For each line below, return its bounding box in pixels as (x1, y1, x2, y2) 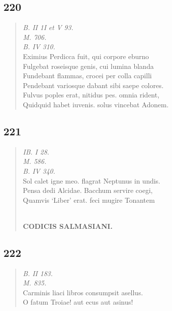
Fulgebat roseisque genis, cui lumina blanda (23, 61, 154, 71)
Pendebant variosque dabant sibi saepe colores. (23, 80, 164, 90)
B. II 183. (23, 268, 53, 278)
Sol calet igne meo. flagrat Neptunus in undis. (23, 175, 161, 186)
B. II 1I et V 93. (23, 22, 74, 32)
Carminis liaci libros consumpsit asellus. (23, 287, 143, 297)
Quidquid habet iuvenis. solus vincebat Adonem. (23, 99, 169, 109)
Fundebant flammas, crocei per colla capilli (23, 70, 152, 81)
